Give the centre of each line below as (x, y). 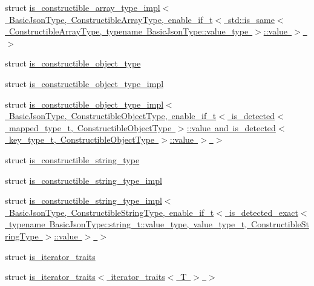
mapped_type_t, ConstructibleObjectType (90, 127)
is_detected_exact (263, 212)
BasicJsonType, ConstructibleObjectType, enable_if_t (113, 116)
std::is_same (251, 19)
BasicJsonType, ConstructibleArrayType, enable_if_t (111, 19)
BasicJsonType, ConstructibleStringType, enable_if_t (111, 212)
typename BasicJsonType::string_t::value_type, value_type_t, (128, 224)
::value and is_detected (231, 127)
